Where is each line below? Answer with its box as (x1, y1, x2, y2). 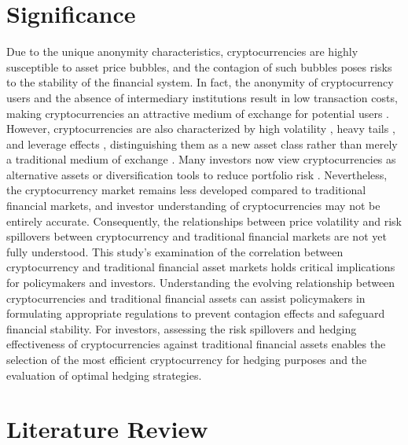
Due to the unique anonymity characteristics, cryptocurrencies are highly (6, 43, 358, 60)
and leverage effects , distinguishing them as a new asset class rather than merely (6, 135, 398, 152)
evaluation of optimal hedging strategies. (6, 366, 202, 383)
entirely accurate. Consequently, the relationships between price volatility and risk (6, 212, 402, 229)
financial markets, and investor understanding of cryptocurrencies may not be (6, 197, 380, 214)
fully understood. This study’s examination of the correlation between (6, 243, 344, 259)
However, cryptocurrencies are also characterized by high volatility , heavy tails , (6, 120, 395, 137)
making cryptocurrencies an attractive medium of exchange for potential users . (6, 105, 389, 121)
